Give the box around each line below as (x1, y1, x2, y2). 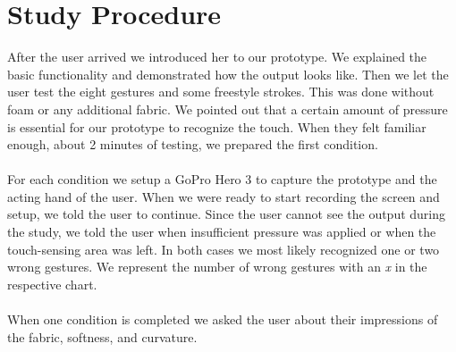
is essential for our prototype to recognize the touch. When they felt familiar (7, 117, 426, 136)
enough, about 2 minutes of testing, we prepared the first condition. (7, 135, 378, 154)
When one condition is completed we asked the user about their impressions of (7, 310, 438, 329)
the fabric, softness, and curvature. (7, 327, 198, 346)
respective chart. (7, 274, 97, 293)
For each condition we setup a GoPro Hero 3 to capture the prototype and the (7, 170, 437, 189)
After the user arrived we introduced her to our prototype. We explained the (7, 47, 427, 66)
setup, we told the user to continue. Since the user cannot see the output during (7, 205, 446, 223)
